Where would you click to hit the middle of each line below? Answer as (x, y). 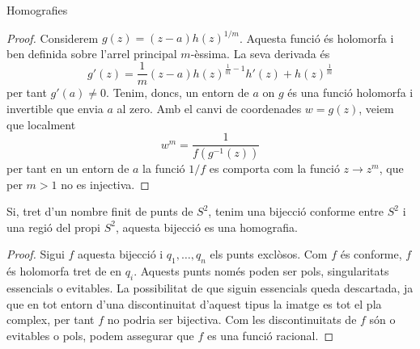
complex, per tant (51, 320)
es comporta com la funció (274, 168)
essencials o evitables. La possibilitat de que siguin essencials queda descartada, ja (210, 288)
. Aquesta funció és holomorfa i (317, 38)
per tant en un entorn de (68, 168)
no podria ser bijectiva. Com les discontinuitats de (232, 320)
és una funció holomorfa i (350, 93)
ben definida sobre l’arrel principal (92, 53)
